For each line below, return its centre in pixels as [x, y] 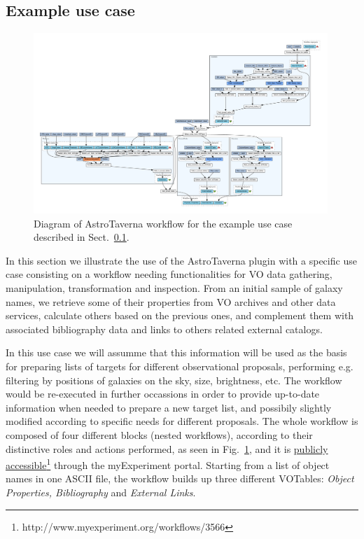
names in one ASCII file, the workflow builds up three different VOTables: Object [180, 478]
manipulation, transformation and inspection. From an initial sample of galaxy [174, 288]
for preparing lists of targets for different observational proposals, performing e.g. [180, 366]
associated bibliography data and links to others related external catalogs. [164, 329]
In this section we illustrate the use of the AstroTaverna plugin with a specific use [181, 260]
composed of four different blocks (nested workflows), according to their [159, 434]
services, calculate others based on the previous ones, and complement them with [180, 315]
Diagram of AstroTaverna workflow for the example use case [163, 223]
